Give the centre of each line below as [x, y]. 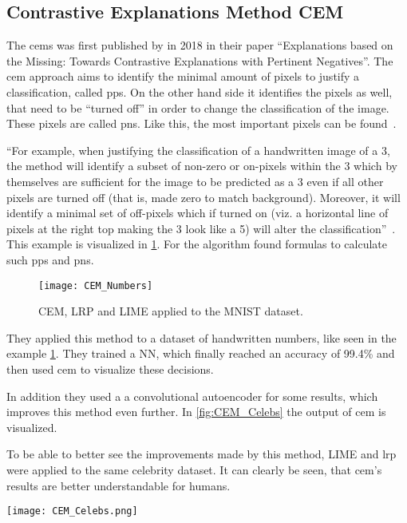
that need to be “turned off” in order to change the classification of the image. [198, 107]
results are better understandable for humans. [119, 485]
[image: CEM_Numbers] [96, 285]
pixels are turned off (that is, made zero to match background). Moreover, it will [203, 197]
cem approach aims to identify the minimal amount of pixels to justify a [183, 76]
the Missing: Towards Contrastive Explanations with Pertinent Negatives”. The [200, 60]
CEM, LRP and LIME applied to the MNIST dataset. [171, 311]
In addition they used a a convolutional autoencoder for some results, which [192, 396]
